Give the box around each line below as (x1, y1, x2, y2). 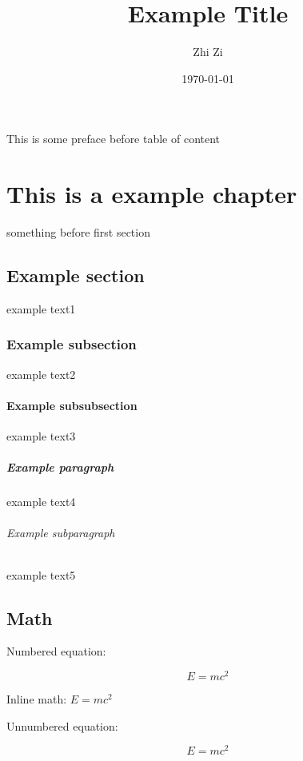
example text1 (6, 300, 76, 317)
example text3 (6, 428, 76, 444)
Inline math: (6, 691, 67, 707)
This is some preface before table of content (6, 130, 221, 147)
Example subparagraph (6, 524, 115, 541)
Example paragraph (6, 459, 114, 476)
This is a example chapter (6, 177, 297, 210)
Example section (6, 263, 145, 288)
